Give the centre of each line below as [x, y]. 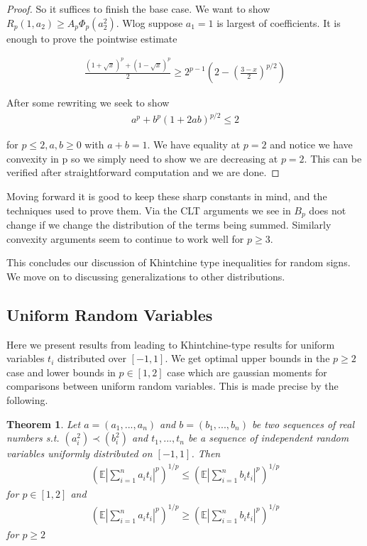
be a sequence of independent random [268, 438]
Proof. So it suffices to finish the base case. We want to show [138, 9]
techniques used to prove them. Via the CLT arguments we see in [149, 210]
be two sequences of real [303, 424]
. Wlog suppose [149, 22]
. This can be [333, 158]
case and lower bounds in [61, 372]
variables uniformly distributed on [80, 453]
